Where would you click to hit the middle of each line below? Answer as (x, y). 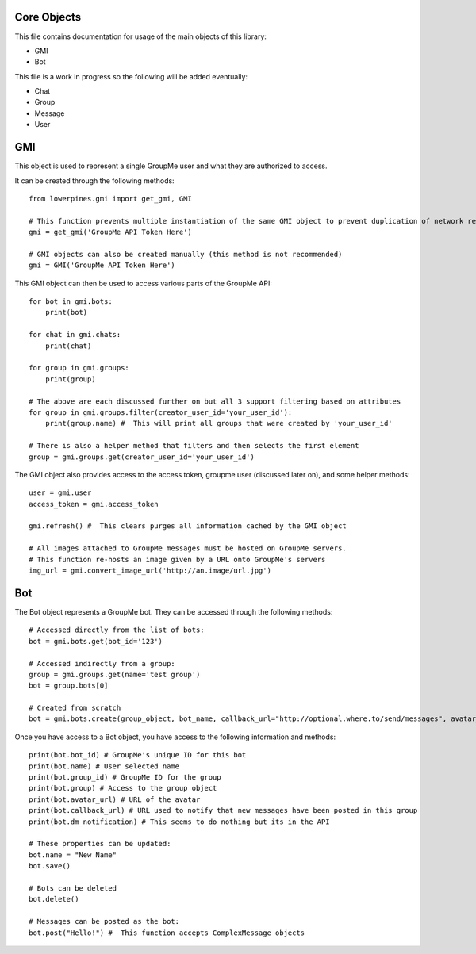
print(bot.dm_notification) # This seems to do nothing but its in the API (179, 822)
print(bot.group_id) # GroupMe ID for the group (125, 778)
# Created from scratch (75, 708)
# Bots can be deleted (73, 888)
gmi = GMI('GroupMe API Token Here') (102, 265)
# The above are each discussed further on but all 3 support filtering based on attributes (215, 401)
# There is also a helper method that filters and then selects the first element (194, 446)
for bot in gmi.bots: (71, 302)
